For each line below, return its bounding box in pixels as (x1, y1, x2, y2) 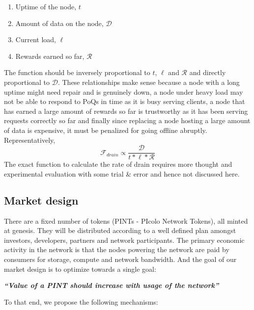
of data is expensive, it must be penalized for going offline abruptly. (4, 125, 207, 135)
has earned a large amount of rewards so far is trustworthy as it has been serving (4, 105, 248, 116)
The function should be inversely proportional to (4, 67, 150, 77)
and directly (189, 67, 226, 77)
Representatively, (4, 134, 56, 145)
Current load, (15, 34, 56, 45)
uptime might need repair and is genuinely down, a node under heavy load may (4, 86, 243, 97)
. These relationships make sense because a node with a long (57, 77, 240, 87)
